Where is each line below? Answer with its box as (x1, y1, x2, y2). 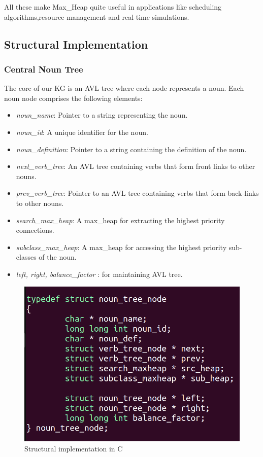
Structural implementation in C (24, 443, 123, 453)
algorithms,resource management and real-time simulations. (4, 11, 189, 22)
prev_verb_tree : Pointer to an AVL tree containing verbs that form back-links (16, 188, 259, 198)
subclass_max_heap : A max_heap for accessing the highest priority (16, 241, 227, 252)
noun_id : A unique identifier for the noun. (16, 126, 148, 137)
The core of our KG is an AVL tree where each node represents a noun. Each (4, 83, 244, 93)
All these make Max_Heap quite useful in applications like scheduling (4, 2, 222, 12)
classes (16, 252, 37, 262)
